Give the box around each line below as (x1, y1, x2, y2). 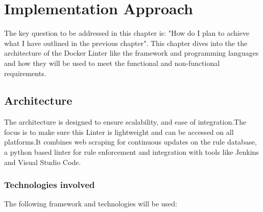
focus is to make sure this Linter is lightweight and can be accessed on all (4, 126, 234, 137)
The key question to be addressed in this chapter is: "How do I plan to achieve (4, 28, 250, 38)
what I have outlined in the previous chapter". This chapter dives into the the (4, 37, 248, 48)
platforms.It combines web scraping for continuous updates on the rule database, (4, 136, 257, 147)
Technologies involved (4, 178, 95, 191)
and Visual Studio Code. (4, 156, 81, 167)
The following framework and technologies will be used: (4, 198, 177, 209)
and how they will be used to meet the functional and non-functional (4, 57, 220, 68)
